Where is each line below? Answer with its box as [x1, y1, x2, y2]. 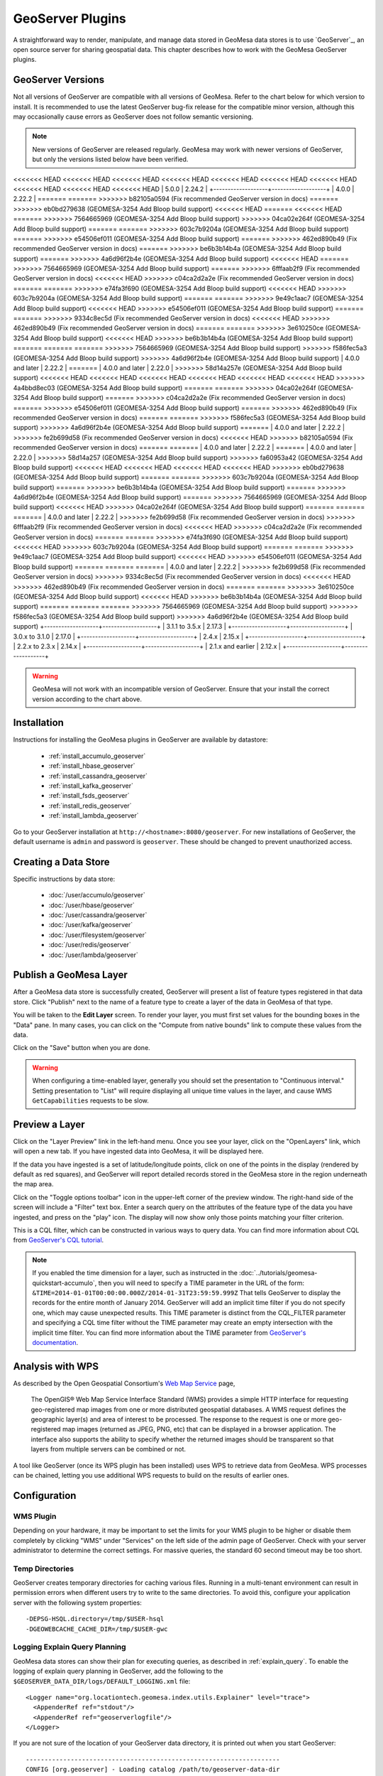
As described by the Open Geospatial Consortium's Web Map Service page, [13, 1379, 235, 1387]
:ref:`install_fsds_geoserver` [48, 791, 131, 800]
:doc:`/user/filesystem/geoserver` [48, 931, 147, 939]
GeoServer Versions [13, 74, 105, 86]
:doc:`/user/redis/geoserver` [48, 941, 131, 949]
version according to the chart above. [32, 695, 142, 703]
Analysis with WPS [13, 1360, 99, 1372]
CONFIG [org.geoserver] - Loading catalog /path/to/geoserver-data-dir [26, 1765, 280, 1774]
